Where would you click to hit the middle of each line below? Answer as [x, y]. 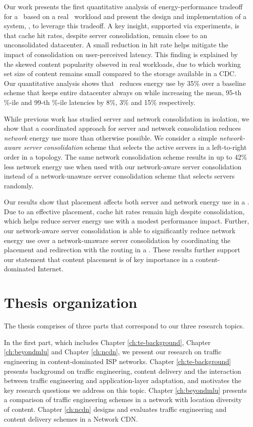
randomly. [19, 185]
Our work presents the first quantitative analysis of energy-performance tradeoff [123, 6]
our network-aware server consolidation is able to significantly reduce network [120, 231]
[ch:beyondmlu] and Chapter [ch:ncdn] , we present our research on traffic [113, 352]
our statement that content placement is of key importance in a [99, 259]
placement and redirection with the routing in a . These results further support [122, 250]
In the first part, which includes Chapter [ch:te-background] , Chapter [107, 342]
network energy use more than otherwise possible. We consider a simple [111, 137]
